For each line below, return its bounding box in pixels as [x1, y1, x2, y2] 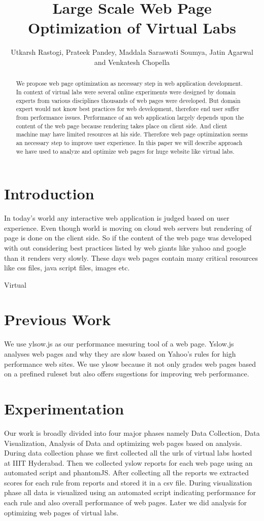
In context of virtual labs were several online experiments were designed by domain [16, 87, 236, 96]
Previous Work [4, 309, 111, 330]
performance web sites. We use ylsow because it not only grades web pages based [4, 358, 256, 369]
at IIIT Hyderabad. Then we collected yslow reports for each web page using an [4, 457, 253, 468]
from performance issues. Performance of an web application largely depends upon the [16, 113, 244, 121]
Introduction [4, 183, 94, 204]
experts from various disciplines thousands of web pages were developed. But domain [16, 96, 241, 105]
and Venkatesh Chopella [94, 56, 170, 67]
